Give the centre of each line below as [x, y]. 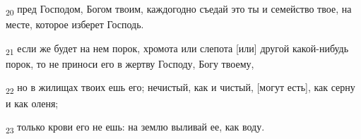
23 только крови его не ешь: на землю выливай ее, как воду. [135, 127]
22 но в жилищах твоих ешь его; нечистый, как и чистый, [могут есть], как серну [180, 88]
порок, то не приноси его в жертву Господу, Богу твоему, [130, 63]
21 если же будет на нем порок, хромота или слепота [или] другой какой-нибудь [177, 49]
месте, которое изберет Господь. [75, 24]
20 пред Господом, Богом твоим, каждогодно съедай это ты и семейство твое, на [179, 10]
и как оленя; [32, 103]
